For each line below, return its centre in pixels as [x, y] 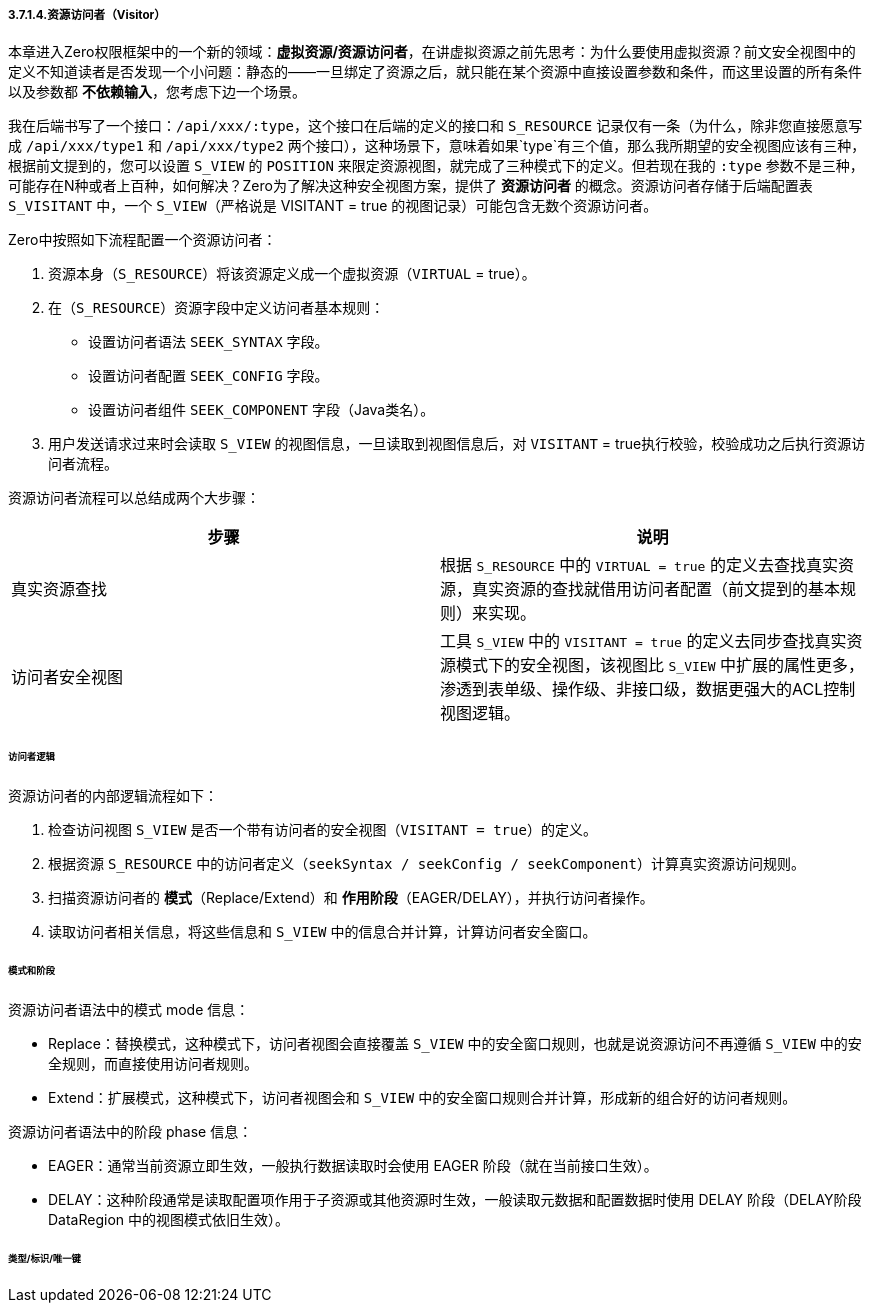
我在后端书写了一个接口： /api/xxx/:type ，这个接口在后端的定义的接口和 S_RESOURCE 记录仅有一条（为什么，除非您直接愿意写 [435, 126]
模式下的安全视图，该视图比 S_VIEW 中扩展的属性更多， [660, 665]
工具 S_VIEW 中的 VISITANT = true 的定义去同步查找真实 [643, 641]
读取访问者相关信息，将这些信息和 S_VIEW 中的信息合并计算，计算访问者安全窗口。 [322, 932]
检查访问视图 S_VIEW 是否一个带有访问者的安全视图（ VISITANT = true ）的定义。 [322, 830]
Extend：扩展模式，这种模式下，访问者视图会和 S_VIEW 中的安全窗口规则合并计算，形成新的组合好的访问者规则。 [422, 1097]
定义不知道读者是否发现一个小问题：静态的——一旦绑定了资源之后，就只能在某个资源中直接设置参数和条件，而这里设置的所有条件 [435, 72]
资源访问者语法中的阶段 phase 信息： [130, 1131]
